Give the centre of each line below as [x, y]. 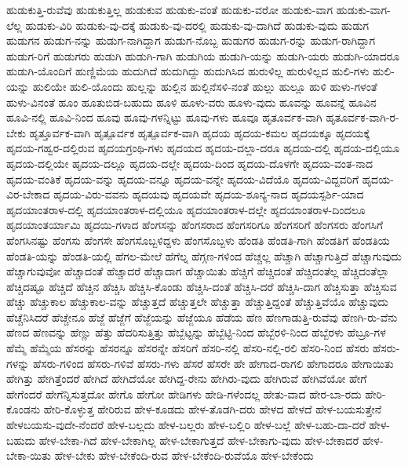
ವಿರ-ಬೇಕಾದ [28, 194]
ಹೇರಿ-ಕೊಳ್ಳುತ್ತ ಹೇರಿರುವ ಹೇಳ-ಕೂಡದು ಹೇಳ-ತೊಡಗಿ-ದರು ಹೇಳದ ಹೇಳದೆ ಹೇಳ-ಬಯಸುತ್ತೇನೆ [213, 409]
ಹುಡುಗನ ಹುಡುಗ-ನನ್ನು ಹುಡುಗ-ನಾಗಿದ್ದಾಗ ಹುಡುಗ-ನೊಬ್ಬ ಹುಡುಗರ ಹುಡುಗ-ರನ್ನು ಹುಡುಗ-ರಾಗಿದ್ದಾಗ [191, 40]
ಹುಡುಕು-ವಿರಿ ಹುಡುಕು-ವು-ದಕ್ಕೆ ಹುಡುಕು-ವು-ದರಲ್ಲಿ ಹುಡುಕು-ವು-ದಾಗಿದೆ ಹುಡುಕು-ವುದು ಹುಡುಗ [197, 25]
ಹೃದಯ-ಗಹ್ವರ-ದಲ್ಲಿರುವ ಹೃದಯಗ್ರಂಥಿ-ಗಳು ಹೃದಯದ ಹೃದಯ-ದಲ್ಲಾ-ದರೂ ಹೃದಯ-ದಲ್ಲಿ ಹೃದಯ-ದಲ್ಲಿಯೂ [203, 148]
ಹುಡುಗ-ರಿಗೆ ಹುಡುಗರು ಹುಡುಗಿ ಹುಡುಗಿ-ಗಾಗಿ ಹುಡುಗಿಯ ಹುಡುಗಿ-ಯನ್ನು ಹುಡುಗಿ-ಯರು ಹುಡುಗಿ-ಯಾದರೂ [203, 55]
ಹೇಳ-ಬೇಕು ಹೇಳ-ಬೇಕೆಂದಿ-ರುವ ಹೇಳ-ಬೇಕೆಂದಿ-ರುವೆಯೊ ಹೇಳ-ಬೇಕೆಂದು [184, 455]
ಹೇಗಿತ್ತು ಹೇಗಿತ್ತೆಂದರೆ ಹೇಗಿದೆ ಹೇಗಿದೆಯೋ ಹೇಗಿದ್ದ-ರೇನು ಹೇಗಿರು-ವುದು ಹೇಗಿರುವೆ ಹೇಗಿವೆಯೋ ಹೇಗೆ [187, 379]
